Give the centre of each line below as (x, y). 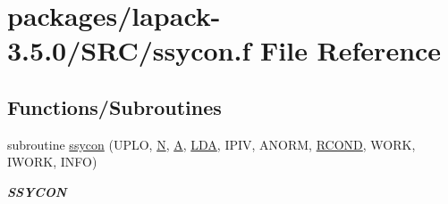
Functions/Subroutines (114, 106)
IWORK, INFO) (52, 162)
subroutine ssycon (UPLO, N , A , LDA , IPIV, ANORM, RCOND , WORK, (211, 144)
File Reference (351, 50)
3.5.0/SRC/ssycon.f (129, 50)
